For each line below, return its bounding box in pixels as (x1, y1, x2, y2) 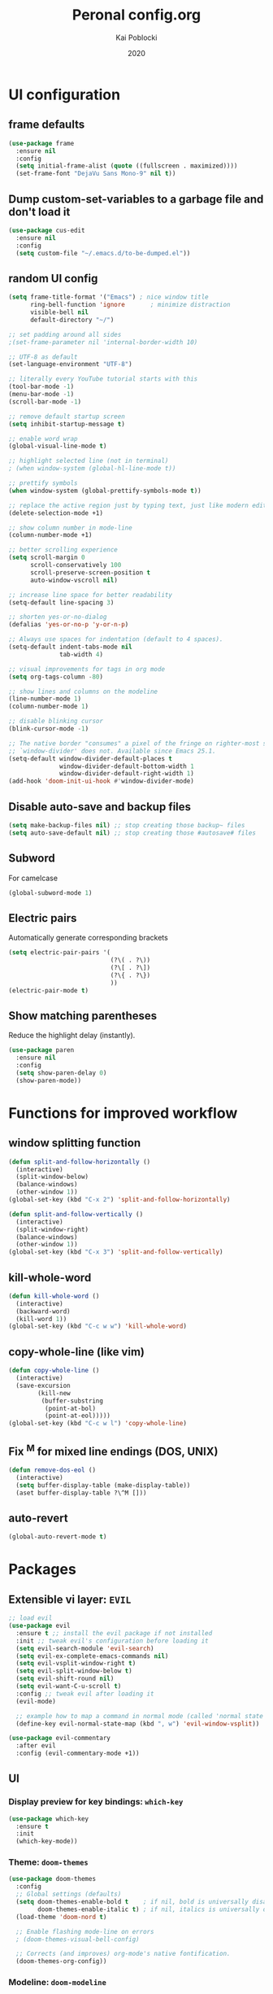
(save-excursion (15, 1381, 71, 1390)
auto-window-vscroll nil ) (29, 576, 118, 584)
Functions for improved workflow (8, 1104, 238, 1122)
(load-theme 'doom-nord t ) (15, 1913, 107, 1921)
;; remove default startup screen (8, 412, 126, 421)
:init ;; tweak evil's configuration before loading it (15, 1637, 209, 1645)
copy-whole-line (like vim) (8, 1345, 145, 1359)
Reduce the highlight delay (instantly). (8, 1031, 136, 1041)
